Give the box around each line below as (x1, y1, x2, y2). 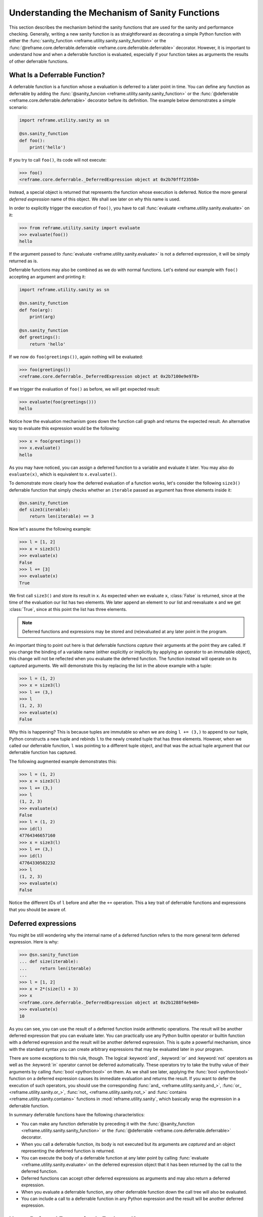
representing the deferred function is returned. (21, 1148, 115, 1154)
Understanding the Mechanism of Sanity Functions (9, 7, 220, 18)
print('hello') (29, 145, 66, 150)
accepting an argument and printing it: (9, 274, 86, 279)
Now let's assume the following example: (9, 526, 92, 532)
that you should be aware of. (9, 906, 67, 912)
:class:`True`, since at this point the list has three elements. (9, 606, 127, 612)
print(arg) (29, 314, 56, 320)
